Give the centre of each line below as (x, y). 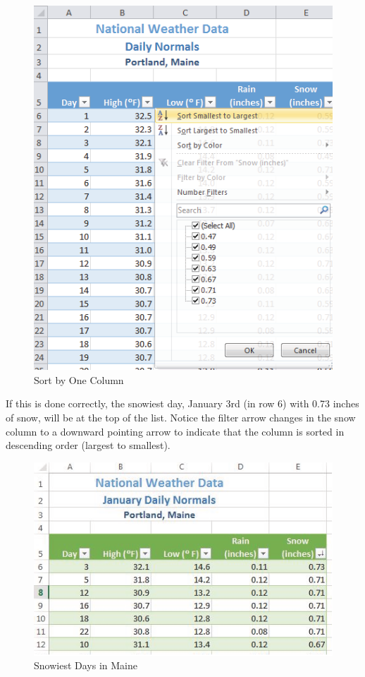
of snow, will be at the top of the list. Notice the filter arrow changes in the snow (181, 417)
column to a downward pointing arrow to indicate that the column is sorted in (175, 431)
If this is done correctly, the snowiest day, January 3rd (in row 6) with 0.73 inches (182, 403)
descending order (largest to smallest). (88, 445)
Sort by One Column (79, 379)
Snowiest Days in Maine (86, 665)
